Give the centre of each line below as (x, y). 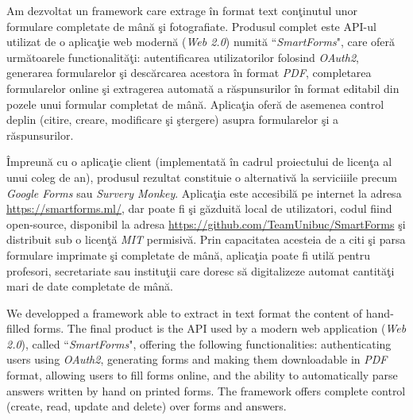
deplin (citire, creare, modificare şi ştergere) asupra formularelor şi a (172, 119)
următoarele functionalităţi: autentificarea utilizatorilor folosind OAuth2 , (183, 57)
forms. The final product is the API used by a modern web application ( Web (220, 328)
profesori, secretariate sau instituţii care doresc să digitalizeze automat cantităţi (201, 270)
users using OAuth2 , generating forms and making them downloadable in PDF (197, 359)
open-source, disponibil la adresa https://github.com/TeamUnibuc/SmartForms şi (206, 223)
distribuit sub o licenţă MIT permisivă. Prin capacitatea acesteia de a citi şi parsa (206, 239)
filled (18, 328)
